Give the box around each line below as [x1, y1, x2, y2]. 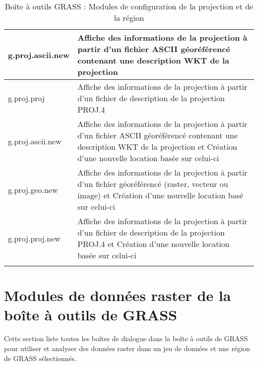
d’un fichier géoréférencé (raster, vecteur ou [77, 178, 228, 189]
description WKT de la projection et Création [77, 141, 237, 152]
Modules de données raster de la [4, 285, 231, 305]
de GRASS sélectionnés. [4, 353, 77, 363]
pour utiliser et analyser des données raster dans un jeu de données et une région [4, 343, 250, 353]
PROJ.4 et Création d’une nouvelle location [77, 238, 230, 249]
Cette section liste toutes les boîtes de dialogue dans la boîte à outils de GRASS [4, 333, 248, 344]
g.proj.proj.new [8, 232, 61, 244]
